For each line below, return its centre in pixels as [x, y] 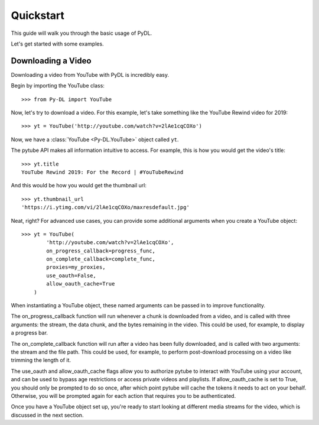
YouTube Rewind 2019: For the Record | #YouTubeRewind [102, 172]
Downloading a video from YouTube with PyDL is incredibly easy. [90, 74]
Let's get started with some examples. [57, 44]
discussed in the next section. [47, 415]
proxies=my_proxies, [76, 267]
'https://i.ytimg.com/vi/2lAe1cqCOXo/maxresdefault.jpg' [106, 207]
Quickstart [38, 15]
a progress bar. [30, 333]
